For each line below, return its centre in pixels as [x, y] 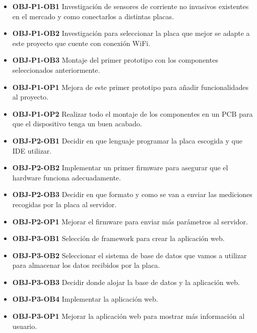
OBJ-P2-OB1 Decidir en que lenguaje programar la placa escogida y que [127, 140]
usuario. [25, 326]
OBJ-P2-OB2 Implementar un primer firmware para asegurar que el [120, 168]
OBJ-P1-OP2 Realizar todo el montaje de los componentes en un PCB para [133, 113]
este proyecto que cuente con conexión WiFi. [81, 43]
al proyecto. [30, 97]
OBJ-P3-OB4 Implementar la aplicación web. [85, 299]
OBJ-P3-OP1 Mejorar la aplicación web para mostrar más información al [128, 316]
